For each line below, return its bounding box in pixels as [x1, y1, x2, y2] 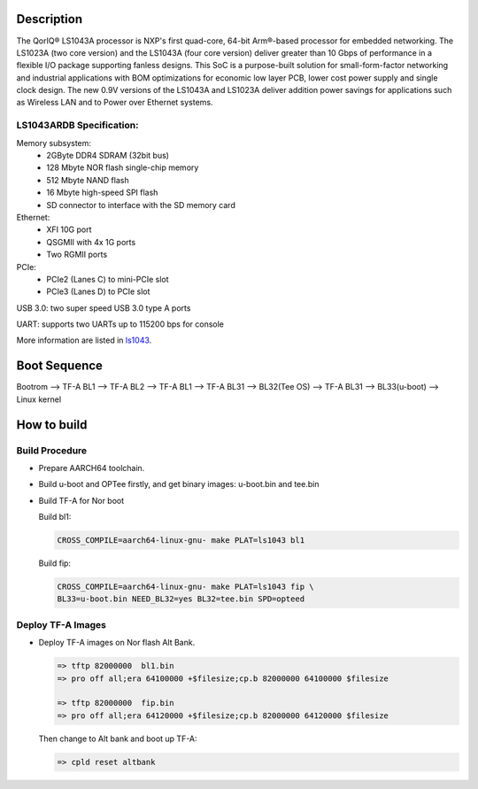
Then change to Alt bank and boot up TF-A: [38, 733, 198, 744]
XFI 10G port [46, 224, 92, 235]
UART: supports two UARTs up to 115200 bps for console [16, 319, 225, 329]
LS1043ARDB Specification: [16, 120, 139, 132]
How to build [16, 417, 88, 432]
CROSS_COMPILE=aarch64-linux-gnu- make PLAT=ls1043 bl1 [57, 536, 305, 545]
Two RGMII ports [46, 249, 108, 260]
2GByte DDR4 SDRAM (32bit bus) [46, 151, 170, 160]
